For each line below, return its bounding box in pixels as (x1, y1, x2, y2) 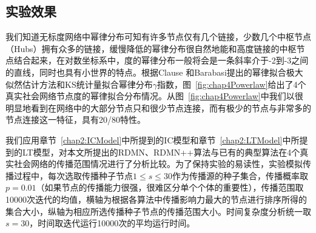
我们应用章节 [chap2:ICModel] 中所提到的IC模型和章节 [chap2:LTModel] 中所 (5, 133, 300, 146)
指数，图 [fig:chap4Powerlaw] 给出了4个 (156, 77, 306, 90)
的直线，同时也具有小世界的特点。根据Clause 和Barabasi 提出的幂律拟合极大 (5, 65, 303, 78)
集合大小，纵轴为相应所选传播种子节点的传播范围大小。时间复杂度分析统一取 (5, 205, 311, 217)
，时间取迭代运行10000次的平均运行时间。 (29, 217, 195, 229)
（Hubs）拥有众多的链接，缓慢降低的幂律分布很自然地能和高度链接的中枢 (5, 42, 297, 54)
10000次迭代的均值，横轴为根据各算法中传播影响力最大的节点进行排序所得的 (5, 192, 307, 205)
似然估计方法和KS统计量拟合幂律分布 (5, 77, 153, 90)
